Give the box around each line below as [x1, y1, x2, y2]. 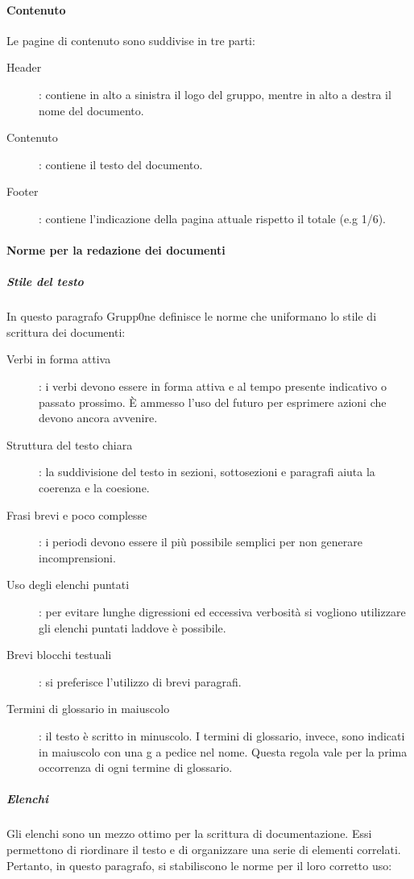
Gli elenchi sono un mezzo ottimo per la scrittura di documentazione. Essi [6, 825, 372, 842]
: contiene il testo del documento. [39, 155, 203, 172]
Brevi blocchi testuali [6, 646, 112, 663]
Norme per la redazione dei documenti [6, 242, 226, 259]
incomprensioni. [39, 549, 116, 566]
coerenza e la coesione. [39, 479, 150, 496]
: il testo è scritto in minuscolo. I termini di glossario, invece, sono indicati [39, 727, 405, 744]
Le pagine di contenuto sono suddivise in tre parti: [6, 31, 255, 48]
